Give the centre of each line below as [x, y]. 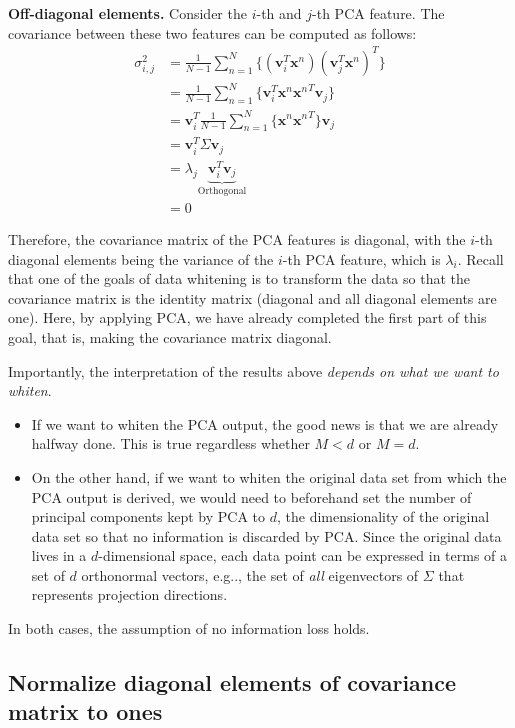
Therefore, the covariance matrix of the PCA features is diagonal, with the [237, 238]
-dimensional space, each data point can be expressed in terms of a [303, 555]
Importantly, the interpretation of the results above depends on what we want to [253, 370]
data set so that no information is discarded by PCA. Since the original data [266, 535]
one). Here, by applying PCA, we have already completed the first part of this [247, 317]
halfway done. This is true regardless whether [170, 443]
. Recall [480, 258]
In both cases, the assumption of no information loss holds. [189, 628]
